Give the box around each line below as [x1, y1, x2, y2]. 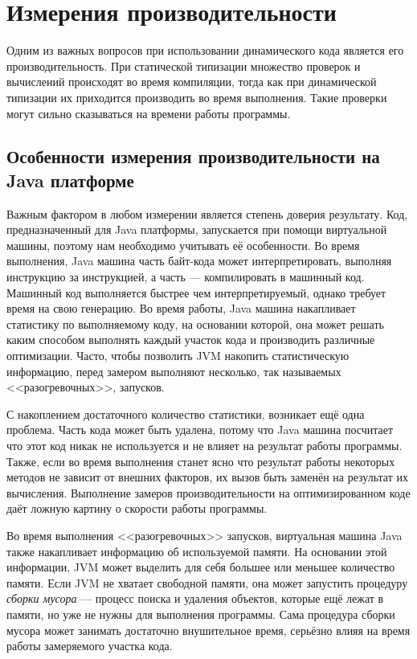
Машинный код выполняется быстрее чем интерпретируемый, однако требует [6, 284, 386, 301]
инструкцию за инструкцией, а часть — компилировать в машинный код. [6, 268, 365, 285]
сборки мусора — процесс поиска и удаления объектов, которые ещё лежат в [6, 590, 384, 607]
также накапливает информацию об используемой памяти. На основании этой [6, 542, 387, 559]
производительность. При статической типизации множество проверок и [6, 57, 361, 74]
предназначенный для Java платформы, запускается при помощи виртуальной [6, 221, 387, 238]
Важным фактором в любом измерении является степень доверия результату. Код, [6, 205, 408, 222]
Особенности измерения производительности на [6, 144, 380, 169]
